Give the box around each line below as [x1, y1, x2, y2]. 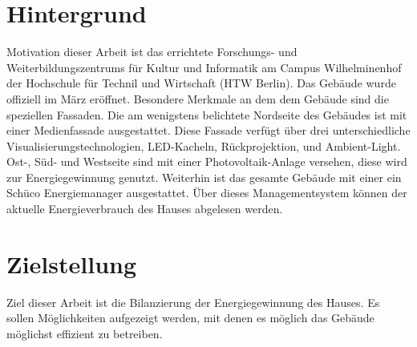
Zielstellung [6, 247, 137, 280]
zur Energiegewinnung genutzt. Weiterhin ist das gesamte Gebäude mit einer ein [6, 168, 402, 185]
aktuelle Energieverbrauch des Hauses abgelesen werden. [6, 200, 283, 217]
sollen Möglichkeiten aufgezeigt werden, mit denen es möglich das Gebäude [6, 309, 374, 326]
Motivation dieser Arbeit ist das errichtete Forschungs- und [6, 43, 298, 60]
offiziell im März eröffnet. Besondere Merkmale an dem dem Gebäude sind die [6, 90, 389, 107]
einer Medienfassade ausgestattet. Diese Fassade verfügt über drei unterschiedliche [6, 122, 411, 139]
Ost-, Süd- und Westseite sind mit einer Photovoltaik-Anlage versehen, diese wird [6, 153, 407, 170]
